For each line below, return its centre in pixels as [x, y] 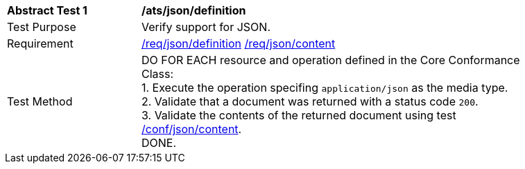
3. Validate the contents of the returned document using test [299, 115]
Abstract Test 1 [47, 10]
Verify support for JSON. [206, 27]
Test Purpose [42, 27]
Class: [158, 74]
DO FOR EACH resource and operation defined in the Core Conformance [331, 60]
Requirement [40, 43]
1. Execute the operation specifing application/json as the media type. [325, 88]
